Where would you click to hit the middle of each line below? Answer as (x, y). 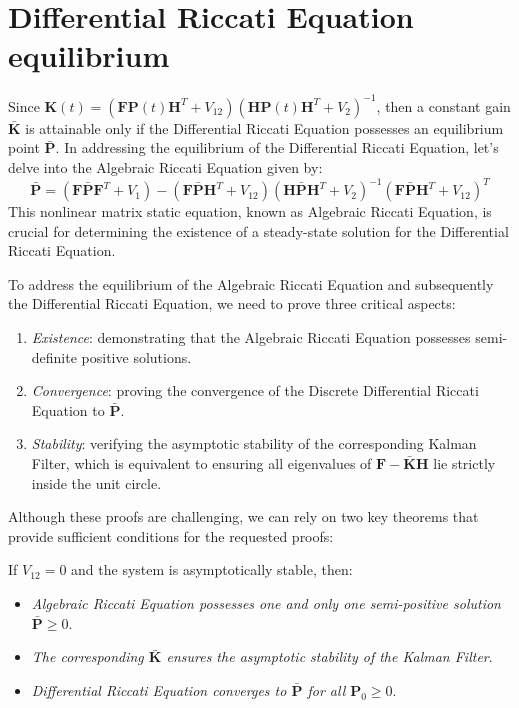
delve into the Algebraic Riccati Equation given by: (165, 167)
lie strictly (464, 463)
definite (54, 356)
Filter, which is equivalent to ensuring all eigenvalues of (201, 463)
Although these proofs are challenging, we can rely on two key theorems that (243, 516)
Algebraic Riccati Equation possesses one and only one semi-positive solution (266, 603)
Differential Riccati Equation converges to (159, 689)
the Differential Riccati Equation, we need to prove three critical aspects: (232, 303)
